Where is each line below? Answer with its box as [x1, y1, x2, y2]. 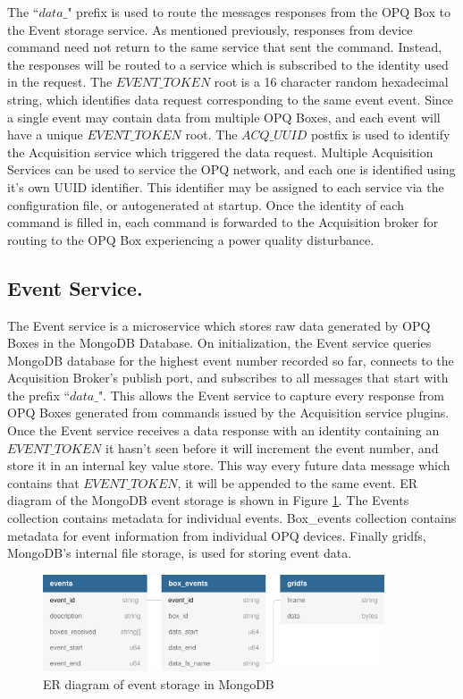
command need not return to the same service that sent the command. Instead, [7, 38, 442, 56]
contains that [7, 473, 80, 492]
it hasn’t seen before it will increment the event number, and [105, 438, 439, 457]
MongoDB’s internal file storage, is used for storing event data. [7, 543, 352, 562]
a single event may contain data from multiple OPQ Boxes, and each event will [7, 107, 441, 126]
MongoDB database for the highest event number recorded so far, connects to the [7, 350, 454, 369]
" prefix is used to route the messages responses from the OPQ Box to [67, 3, 450, 21]
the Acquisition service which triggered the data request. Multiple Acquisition [7, 142, 434, 161]
